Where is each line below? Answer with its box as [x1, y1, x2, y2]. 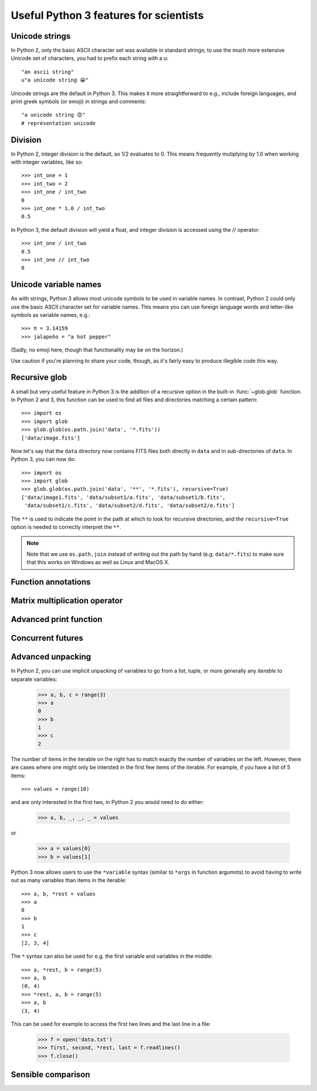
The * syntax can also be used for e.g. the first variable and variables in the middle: [11, 952, 213, 960]
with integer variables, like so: [11, 158, 83, 165]
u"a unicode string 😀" [21, 77, 89, 83]
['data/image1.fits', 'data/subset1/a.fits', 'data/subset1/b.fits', [21, 494, 226, 501]
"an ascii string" [21, 68, 75, 75]
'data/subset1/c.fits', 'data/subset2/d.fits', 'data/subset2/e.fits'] [24, 502, 235, 509]
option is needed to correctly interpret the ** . [11, 523, 122, 531]
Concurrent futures [11, 633, 83, 643]
